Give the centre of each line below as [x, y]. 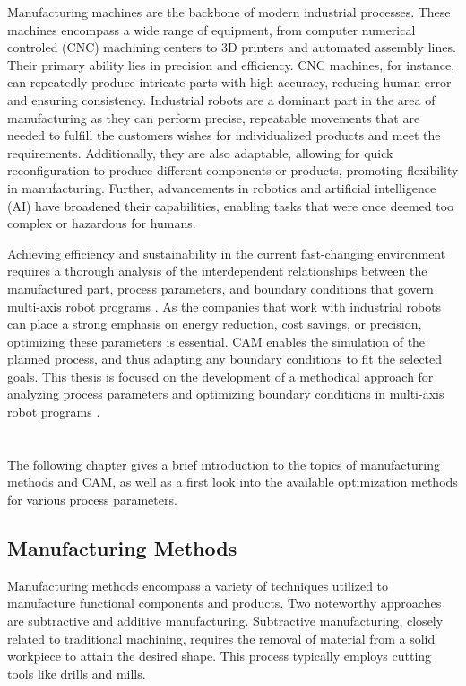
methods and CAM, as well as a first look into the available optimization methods [233, 482]
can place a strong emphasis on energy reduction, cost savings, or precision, [215, 324]
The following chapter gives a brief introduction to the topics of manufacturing [224, 464]
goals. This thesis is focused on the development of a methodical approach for [220, 376]
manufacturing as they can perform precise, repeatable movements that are [214, 117]
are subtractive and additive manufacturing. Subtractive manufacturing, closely [225, 621]
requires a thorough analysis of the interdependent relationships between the [217, 271]
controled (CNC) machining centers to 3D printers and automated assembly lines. [232, 47]
